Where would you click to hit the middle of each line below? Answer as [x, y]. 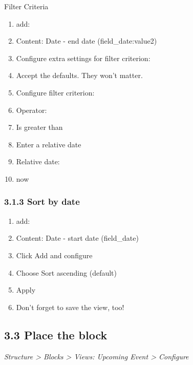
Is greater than [39, 127]
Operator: [31, 110]
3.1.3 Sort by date [42, 201]
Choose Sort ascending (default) [67, 272]
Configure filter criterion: [55, 92]
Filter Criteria [26, 6]
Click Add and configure [54, 255]
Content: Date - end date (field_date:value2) [87, 41]
